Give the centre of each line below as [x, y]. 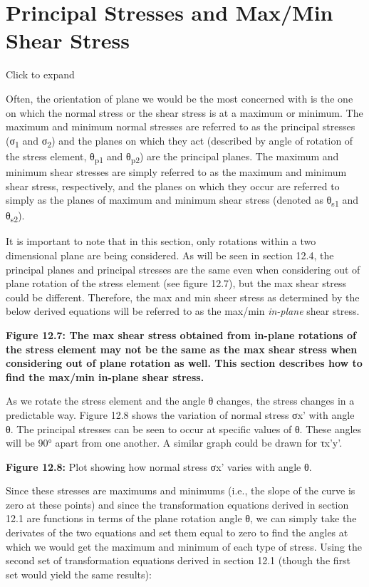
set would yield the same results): [79, 574]
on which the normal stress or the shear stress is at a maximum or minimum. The [184, 112]
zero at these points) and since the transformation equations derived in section [177, 504]
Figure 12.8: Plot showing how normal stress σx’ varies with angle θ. [159, 466]
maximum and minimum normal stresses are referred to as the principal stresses [181, 126]
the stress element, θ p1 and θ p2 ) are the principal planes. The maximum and [172, 157]
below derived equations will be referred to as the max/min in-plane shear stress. [183, 311]
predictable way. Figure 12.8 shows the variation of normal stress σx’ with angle [180, 414]
